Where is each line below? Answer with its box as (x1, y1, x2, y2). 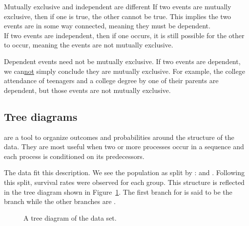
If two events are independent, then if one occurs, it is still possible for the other (4, 30, 245, 40)
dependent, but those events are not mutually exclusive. (4, 85, 171, 95)
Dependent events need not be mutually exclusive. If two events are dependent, (4, 56, 241, 66)
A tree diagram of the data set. (23, 212, 117, 223)
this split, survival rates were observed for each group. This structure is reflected (4, 177, 245, 187)
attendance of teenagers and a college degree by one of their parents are (4, 75, 219, 86)
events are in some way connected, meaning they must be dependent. (4, 21, 210, 31)
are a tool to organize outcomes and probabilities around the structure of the (4, 132, 234, 142)
